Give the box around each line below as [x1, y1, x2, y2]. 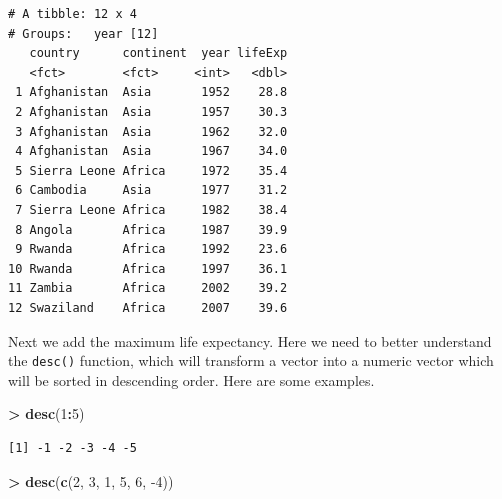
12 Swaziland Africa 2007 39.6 [8, 300, 288, 315]
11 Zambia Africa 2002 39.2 [8, 281, 288, 296]
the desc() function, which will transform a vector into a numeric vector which [8, 350, 494, 371]
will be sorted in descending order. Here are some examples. [8, 369, 375, 390]
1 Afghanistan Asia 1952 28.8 [15, 85, 288, 100]
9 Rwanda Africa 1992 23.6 [15, 242, 288, 257]
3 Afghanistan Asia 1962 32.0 [15, 124, 288, 139]
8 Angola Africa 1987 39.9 [15, 222, 288, 237]
